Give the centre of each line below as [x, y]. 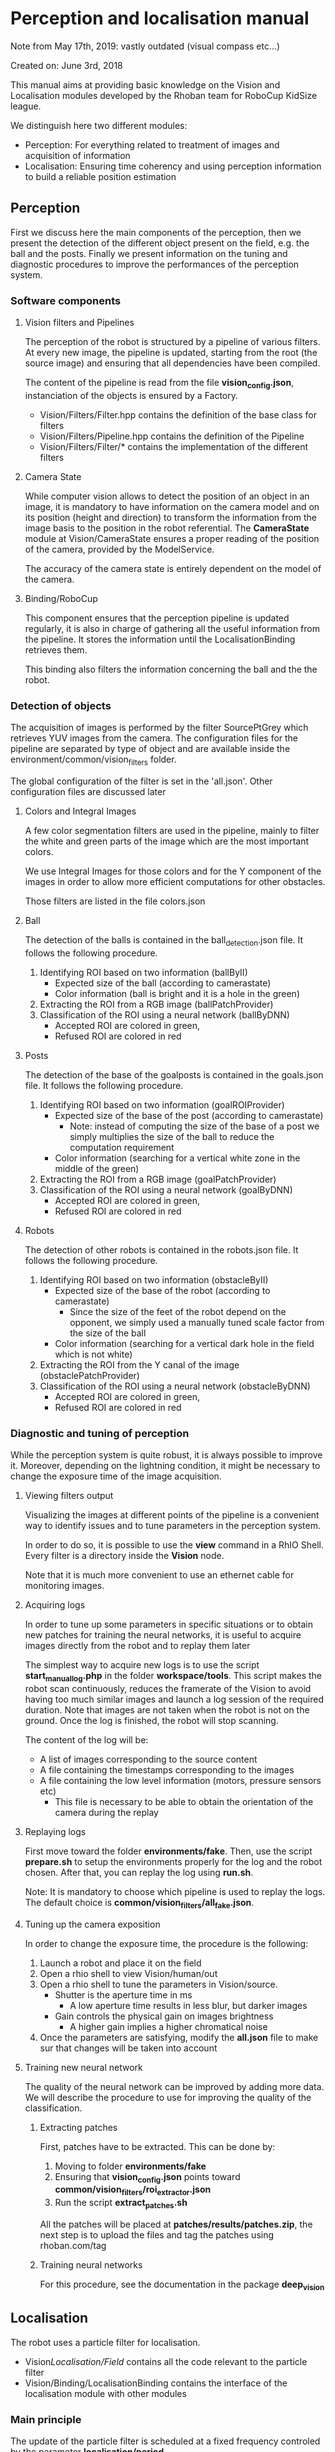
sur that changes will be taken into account [128, 2048]
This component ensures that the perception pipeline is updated [157, 618]
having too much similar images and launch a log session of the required [174, 1699]
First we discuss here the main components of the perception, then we [156, 232]
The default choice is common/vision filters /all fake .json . [139, 1903]
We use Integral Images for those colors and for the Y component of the [173, 871]
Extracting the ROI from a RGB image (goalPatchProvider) [158, 1179]
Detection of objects [61, 705]
